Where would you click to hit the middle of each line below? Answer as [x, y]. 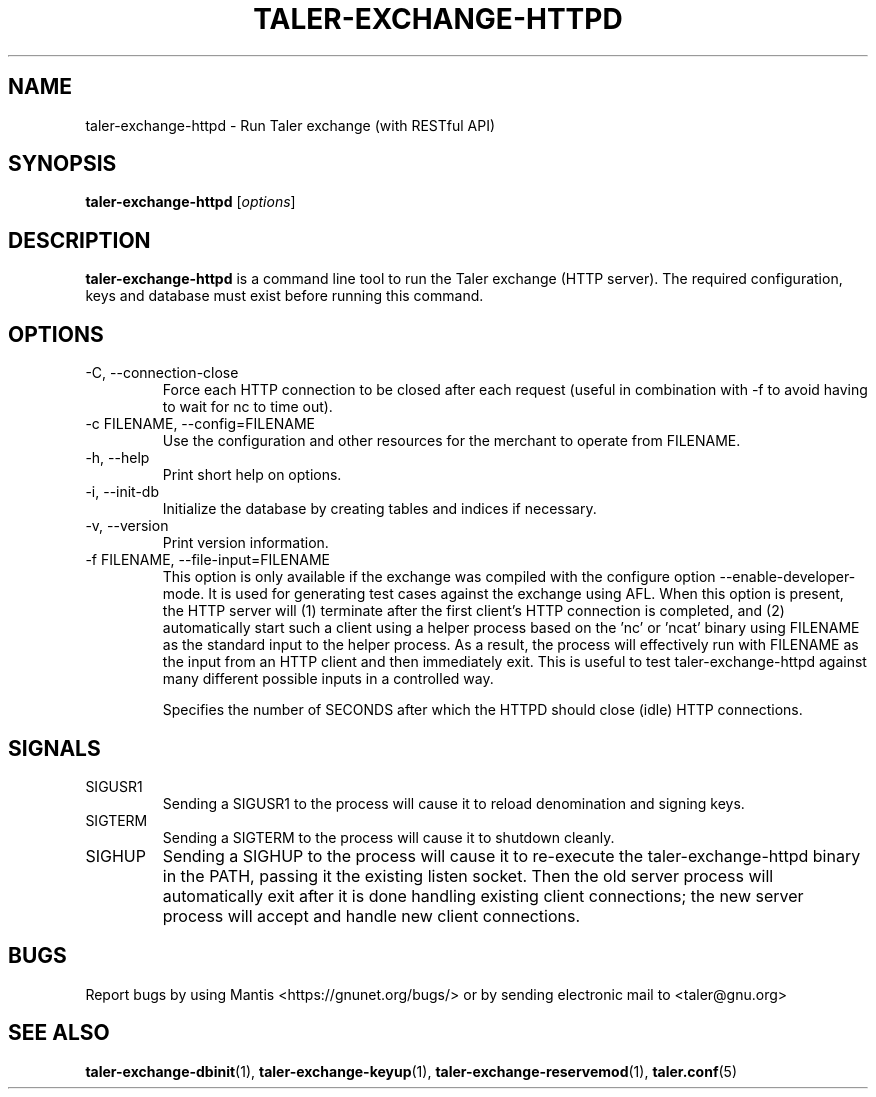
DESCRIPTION [79, 240]
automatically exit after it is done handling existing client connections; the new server [483, 895]
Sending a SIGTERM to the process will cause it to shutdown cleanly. [388, 837]
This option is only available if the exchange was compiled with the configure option [439, 577]
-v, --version [127, 526]
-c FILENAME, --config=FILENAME [200, 424]
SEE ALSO [59, 1033]
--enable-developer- [787, 577]
